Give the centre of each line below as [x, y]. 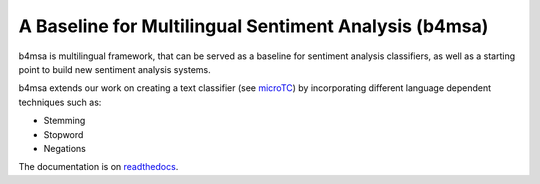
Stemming [64, 121]
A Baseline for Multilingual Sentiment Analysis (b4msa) [253, 26]
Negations [65, 148]
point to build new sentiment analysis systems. [115, 69]
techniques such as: [60, 102]
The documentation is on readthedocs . [98, 167]
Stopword [63, 134]
